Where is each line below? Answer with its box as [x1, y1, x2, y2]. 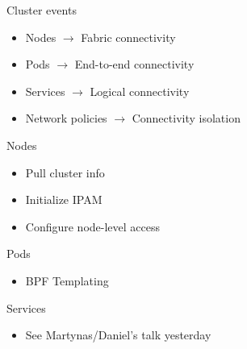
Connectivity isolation [132, 110, 241, 127]
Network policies [25, 110, 107, 127]
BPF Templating [25, 272, 109, 289]
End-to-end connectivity [74, 56, 195, 73]
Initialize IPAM [25, 191, 103, 208]
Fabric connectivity [81, 28, 176, 45]
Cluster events [6, 2, 77, 18]
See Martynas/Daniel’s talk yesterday [25, 326, 211, 343]
